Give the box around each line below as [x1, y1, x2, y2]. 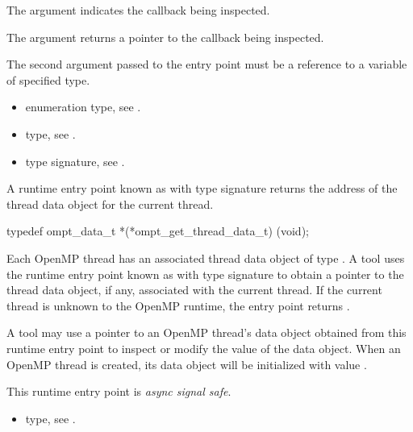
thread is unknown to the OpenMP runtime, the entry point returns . [6, 297, 350, 314]
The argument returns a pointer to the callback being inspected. [6, 28, 324, 45]
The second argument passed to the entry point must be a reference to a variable [6, 56, 407, 73]
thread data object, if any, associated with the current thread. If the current [6, 281, 382, 298]
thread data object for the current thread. [6, 195, 214, 212]
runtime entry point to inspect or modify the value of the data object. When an [6, 339, 401, 356]
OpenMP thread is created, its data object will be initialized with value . [6, 355, 367, 372]
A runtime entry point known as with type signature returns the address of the [6, 180, 398, 197]
